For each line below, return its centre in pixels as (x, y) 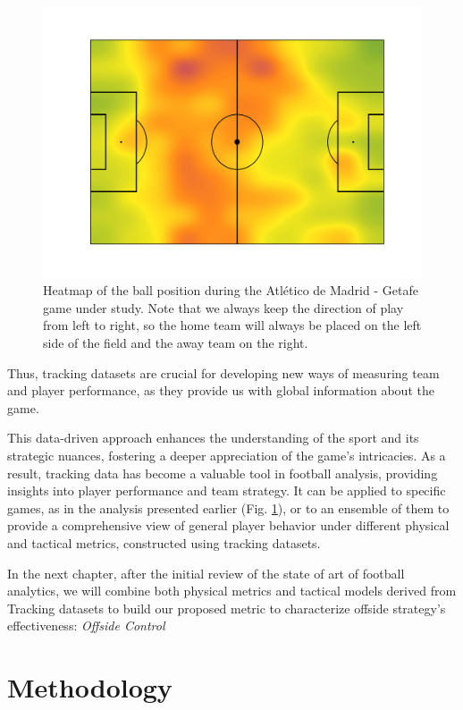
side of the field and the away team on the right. (176, 343)
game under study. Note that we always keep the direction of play (223, 307)
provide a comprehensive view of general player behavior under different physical (228, 525)
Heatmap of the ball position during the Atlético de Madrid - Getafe (231, 290)
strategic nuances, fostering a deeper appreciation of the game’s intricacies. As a (227, 456)
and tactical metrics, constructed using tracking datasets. (164, 542)
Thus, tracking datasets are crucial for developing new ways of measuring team (223, 372)
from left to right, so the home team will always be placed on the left (232, 325)
